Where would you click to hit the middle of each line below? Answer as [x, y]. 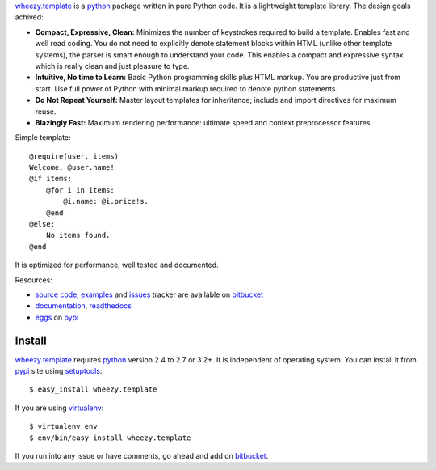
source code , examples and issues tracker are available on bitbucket [149, 294]
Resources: [34, 280]
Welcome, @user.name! [72, 167]
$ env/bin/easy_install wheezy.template [110, 438]
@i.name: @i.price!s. [106, 201]
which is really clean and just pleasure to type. [112, 66]
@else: [42, 224]
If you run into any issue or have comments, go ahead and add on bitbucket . [142, 456]
